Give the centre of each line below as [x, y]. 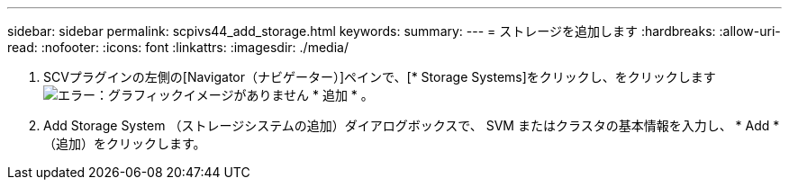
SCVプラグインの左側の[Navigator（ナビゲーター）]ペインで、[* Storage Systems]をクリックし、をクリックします [380, 77]
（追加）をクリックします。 [125, 143]
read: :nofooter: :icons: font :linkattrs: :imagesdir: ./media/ [178, 47]
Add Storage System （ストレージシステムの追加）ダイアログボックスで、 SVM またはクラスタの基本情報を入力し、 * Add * [412, 125]
